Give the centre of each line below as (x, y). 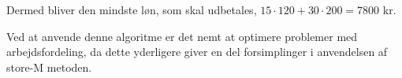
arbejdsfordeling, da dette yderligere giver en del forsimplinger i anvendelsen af (197, 52)
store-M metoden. (49, 67)
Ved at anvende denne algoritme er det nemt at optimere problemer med (182, 36)
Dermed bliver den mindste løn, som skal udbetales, (132, 9)
